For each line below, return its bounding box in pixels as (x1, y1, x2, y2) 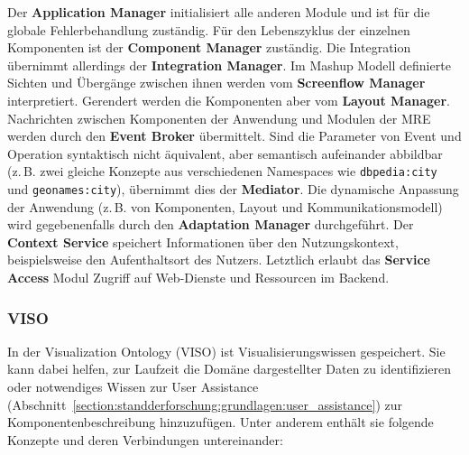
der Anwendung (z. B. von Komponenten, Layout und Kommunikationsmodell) (7, 197, 443, 216)
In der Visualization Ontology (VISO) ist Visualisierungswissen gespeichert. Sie (7, 341, 446, 360)
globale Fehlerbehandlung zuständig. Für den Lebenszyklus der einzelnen (7, 20, 410, 39)
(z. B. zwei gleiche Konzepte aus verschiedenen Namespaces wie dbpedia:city (7, 162, 437, 181)
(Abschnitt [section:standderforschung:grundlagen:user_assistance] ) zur (7, 395, 402, 413)
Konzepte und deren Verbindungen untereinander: (7, 430, 283, 449)
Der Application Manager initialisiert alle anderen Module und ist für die (7, 3, 430, 21)
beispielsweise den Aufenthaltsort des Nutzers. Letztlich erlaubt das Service (7, 250, 430, 269)
